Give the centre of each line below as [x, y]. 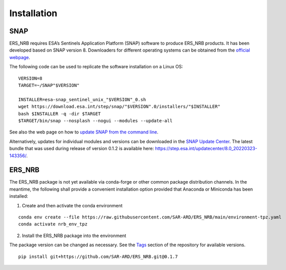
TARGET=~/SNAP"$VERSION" [49, 85]
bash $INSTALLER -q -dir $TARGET [60, 114]
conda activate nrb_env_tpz [53, 224]
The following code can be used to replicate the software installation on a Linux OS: [96, 67]
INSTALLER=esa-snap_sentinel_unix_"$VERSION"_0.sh [82, 99]
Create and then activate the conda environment [72, 205]
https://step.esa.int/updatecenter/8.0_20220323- [206, 149]
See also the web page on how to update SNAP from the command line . [84, 132]
